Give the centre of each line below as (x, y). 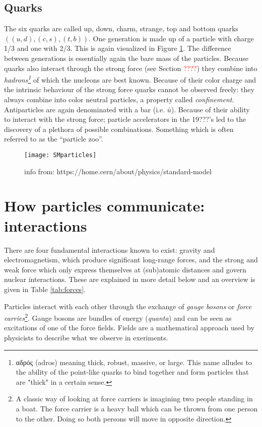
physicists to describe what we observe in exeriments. (86, 337)
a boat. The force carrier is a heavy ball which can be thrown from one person (137, 408)
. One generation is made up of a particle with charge (171, 38)
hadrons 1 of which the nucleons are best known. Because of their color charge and (130, 79)
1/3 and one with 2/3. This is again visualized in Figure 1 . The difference (118, 48)
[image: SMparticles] (60, 155)
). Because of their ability (210, 109)
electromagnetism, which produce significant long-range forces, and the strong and (131, 260)
